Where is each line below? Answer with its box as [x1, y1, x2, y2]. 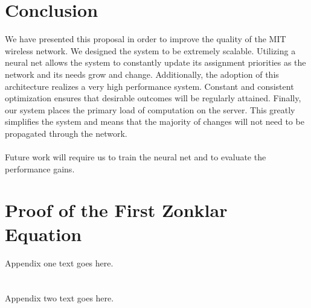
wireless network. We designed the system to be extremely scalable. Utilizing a [5, 44, 296, 57]
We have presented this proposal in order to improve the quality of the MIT [5, 33, 286, 45]
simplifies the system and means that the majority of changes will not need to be [5, 115, 304, 128]
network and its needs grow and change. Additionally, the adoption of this [5, 68, 279, 80]
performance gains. [5, 162, 75, 175]
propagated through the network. [5, 127, 127, 139]
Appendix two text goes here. [5, 292, 114, 304]
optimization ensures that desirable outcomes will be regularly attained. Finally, [5, 92, 301, 104]
